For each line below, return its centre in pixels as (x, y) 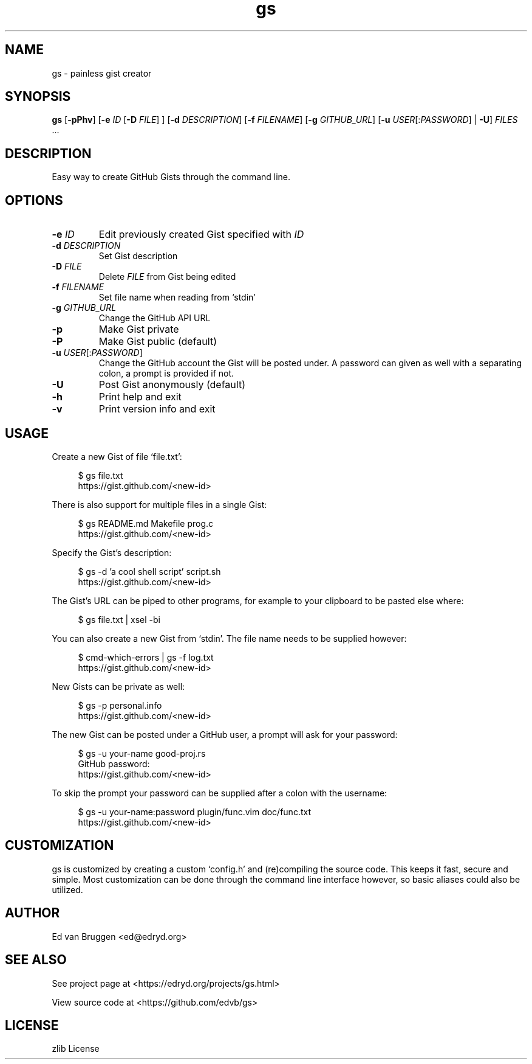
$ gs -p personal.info (120, 705)
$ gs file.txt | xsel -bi (119, 619)
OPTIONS (34, 200)
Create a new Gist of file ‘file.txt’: (117, 456)
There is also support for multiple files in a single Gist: (159, 504)
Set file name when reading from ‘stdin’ (177, 297)
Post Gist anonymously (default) (172, 385)
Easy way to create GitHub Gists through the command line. (171, 177)
